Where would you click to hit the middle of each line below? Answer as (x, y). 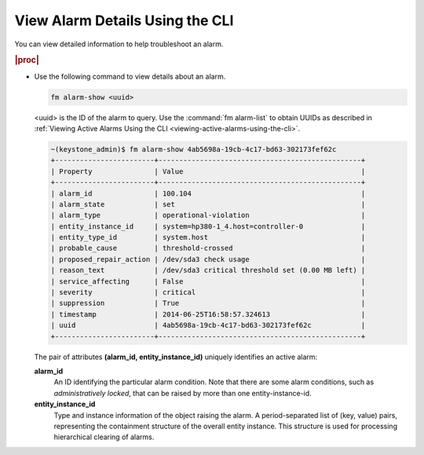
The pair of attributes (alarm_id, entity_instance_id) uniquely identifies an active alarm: (176, 357)
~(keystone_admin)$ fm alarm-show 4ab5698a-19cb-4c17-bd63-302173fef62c (194, 149)
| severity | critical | (208, 292)
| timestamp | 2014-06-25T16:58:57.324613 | (208, 314)
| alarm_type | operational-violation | (208, 215)
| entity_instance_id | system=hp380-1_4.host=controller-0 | (208, 226)
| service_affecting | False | (208, 281)
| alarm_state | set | (208, 204)
